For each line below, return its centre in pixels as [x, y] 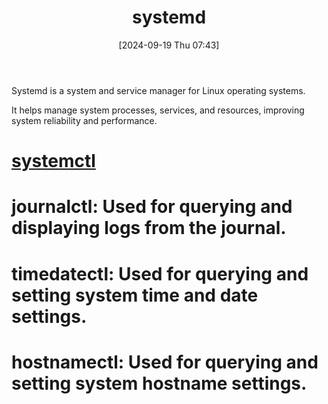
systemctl [53, 161]
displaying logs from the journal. [149, 228]
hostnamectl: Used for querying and [165, 362]
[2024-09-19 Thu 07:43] [169, 45]
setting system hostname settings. [159, 383]
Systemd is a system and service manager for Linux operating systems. [158, 90]
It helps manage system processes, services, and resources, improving [158, 110]
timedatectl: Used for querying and [160, 273]
